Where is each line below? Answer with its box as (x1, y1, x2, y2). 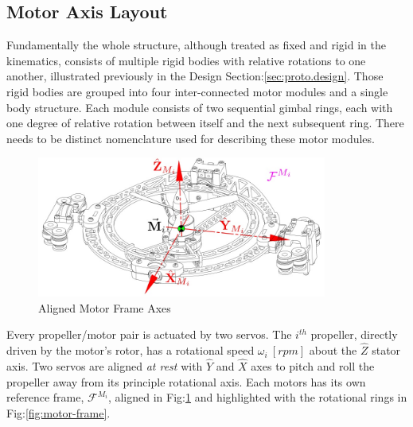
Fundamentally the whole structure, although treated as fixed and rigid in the (6, 37, 386, 53)
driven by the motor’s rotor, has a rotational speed (6, 342, 255, 359)
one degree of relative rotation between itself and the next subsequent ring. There (6, 115, 404, 131)
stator (372, 342, 401, 359)
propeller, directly (310, 326, 398, 343)
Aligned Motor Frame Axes (38, 299, 171, 316)
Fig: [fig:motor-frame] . (6, 404, 111, 421)
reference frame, (6, 389, 84, 406)
